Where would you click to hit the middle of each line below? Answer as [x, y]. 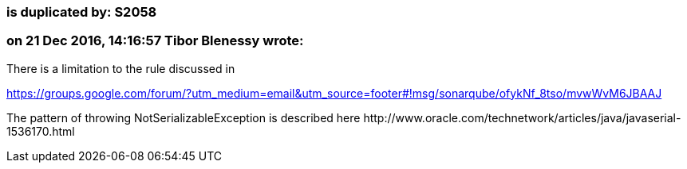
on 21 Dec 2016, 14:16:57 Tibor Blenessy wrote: [155, 41]
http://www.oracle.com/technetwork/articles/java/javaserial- [522, 117]
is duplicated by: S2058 [82, 12]
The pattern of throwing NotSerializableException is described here [184, 117]
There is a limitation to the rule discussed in [121, 68]
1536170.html [41, 131]
